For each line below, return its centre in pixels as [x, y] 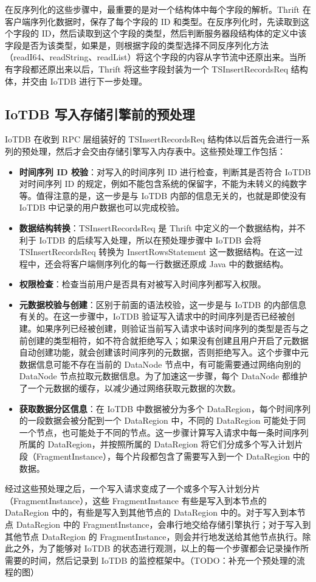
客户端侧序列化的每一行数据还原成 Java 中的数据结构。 [179, 263]
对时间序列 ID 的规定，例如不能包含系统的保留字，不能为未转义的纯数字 [163, 184]
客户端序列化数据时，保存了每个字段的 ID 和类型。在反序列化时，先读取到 [153, 21]
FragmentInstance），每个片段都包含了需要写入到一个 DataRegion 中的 [173, 456]
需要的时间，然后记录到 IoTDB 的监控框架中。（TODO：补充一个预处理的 [151, 560]
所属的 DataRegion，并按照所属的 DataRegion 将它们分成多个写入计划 [157, 444]
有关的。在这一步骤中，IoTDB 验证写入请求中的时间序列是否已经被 [153, 316]
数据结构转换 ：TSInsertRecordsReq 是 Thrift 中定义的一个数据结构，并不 [162, 227]
